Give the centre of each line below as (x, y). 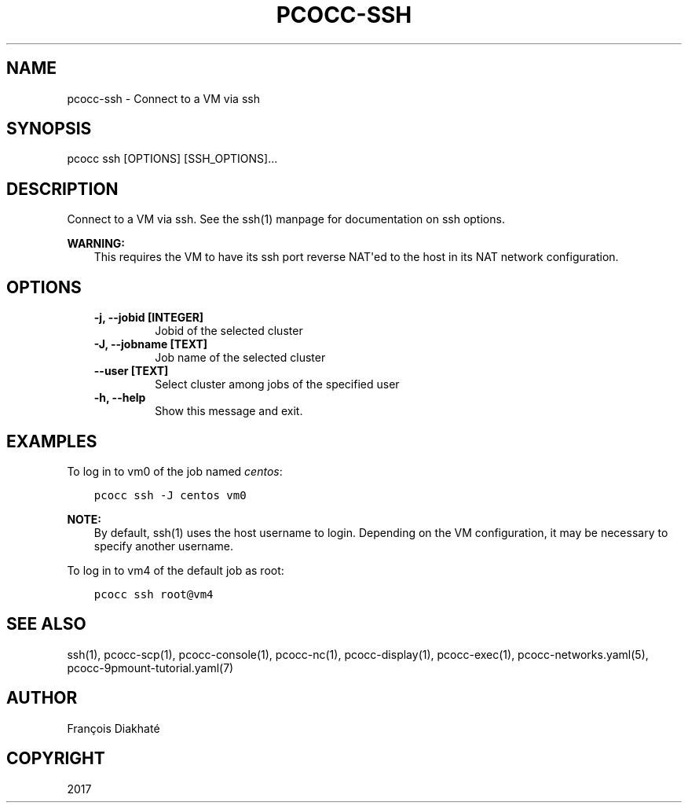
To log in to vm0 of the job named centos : (175, 471)
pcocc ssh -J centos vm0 (170, 495)
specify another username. (163, 546)
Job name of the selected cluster (240, 358)
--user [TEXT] (131, 371)
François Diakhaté (113, 728)
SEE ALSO (46, 624)
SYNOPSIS (49, 129)
